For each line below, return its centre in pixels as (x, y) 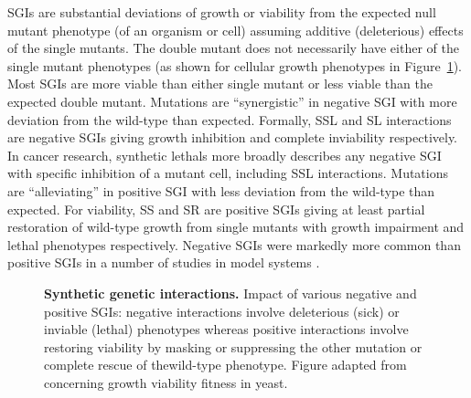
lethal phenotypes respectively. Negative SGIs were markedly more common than (234, 244)
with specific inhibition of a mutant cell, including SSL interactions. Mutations (228, 173)
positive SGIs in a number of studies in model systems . (164, 262)
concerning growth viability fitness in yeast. (166, 382)
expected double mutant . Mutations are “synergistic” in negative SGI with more (232, 101)
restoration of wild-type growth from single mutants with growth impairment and (236, 227)
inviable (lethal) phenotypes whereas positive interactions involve (226, 329)
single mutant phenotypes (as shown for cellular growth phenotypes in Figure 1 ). (235, 65)
